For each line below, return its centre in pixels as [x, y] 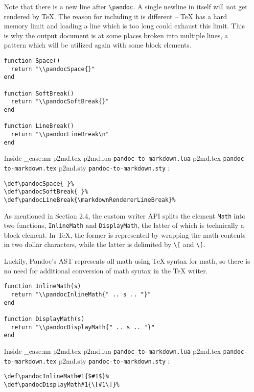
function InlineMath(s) [43, 286]
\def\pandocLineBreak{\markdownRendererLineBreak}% [90, 200]
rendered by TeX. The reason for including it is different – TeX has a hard [115, 16]
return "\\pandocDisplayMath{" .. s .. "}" [83, 327]
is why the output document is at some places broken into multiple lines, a [116, 35]
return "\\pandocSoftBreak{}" [60, 102]
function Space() [32, 61]
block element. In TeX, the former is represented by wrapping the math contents [125, 234]
